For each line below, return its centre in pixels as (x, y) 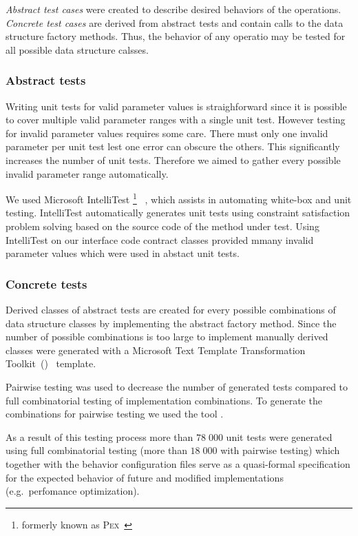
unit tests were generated (279, 436)
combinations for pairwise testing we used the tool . (115, 414)
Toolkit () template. (51, 363)
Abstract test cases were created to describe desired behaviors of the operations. (173, 9)
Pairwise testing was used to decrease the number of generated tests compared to (177, 386)
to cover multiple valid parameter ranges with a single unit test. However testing (176, 120)
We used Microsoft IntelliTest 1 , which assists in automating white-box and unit (179, 198)
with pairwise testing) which (280, 450)
